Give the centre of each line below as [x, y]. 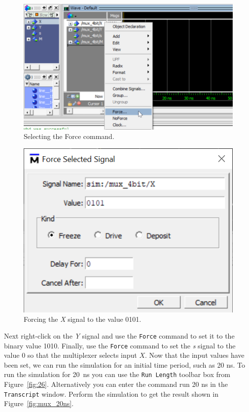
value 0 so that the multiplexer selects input [71, 355]
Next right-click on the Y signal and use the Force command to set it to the [119, 335]
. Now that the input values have [195, 355]
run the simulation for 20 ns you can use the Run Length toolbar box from [117, 374]
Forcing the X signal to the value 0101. [83, 319]
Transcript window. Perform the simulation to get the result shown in [111, 394]
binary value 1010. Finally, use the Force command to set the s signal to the [120, 345]
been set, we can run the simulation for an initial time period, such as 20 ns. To [124, 364]
